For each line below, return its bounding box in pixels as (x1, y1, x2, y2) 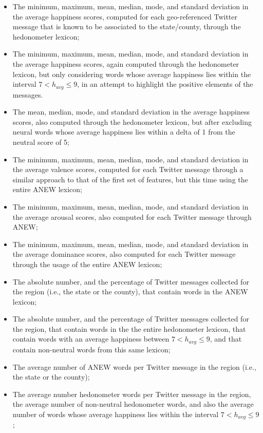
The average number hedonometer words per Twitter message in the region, (12, 388, 251, 399)
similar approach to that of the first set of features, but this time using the (12, 174, 248, 184)
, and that (210, 333, 242, 344)
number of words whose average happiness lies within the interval (12, 408, 219, 419)
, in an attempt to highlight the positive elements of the (77, 79, 253, 89)
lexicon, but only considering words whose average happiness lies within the (12, 68, 251, 79)
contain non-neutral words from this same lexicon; (12, 344, 171, 354)
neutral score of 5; (12, 136, 70, 147)
